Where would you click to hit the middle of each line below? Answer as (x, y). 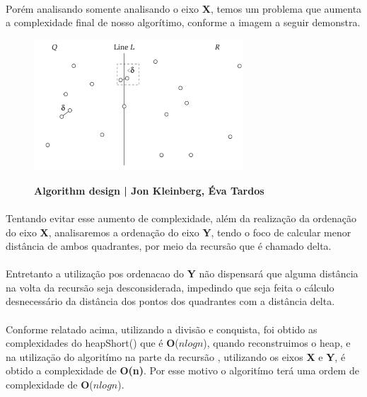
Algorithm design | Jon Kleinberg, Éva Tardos (149, 190)
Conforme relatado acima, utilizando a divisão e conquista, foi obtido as (162, 329)
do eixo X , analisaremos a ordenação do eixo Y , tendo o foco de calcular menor (179, 232)
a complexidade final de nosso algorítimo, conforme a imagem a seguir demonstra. (183, 22)
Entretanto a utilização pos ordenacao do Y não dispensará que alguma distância (182, 274)
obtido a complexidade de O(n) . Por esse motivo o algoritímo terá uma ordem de (182, 370)
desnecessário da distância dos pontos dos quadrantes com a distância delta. (170, 301)
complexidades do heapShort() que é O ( (92, 343)
